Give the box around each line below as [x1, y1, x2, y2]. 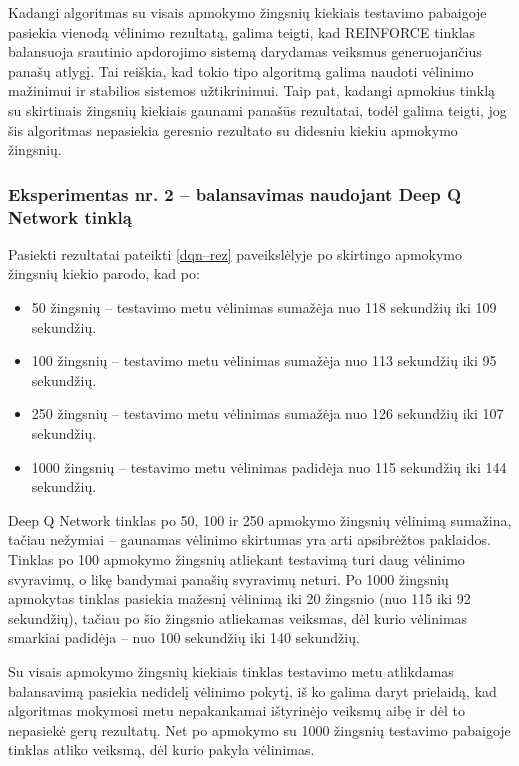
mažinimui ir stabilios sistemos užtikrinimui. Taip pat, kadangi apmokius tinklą [8, 80, 496, 101]
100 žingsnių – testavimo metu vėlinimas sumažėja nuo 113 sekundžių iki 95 [31, 350, 497, 371]
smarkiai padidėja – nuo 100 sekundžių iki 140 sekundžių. [8, 627, 360, 648]
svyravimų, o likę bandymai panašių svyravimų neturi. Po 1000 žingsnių [8, 568, 449, 589]
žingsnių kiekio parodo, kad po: [8, 263, 200, 284]
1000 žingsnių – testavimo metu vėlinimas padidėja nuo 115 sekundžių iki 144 [31, 456, 507, 477]
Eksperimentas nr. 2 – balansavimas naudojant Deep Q [8, 181, 462, 206]
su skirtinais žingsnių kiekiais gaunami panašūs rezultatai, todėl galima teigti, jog [8, 99, 507, 120]
